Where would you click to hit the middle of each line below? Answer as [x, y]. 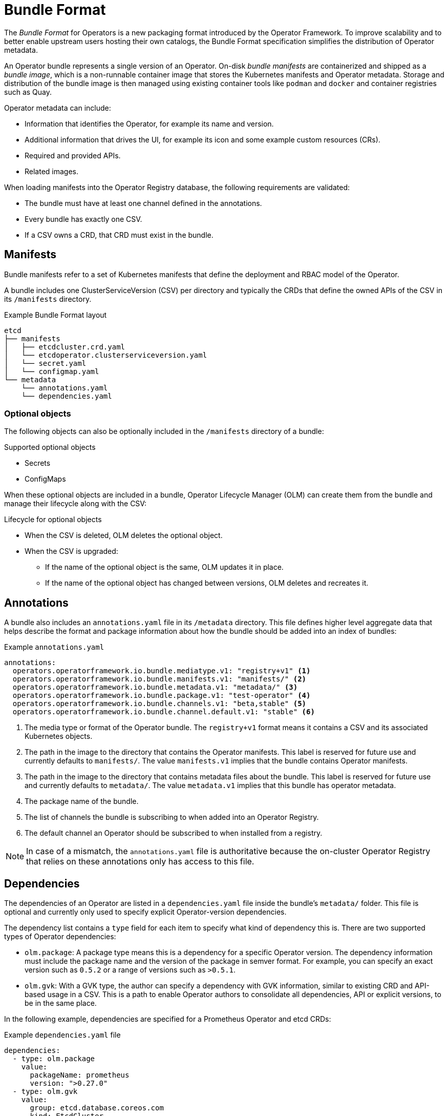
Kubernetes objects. [59, 736]
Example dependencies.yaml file [62, 1035]
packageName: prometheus [80, 1075]
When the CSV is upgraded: [71, 551]
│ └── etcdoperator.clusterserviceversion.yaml [106, 355]
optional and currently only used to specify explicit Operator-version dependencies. [145, 912]
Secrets [38, 463]
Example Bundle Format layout [56, 315]
